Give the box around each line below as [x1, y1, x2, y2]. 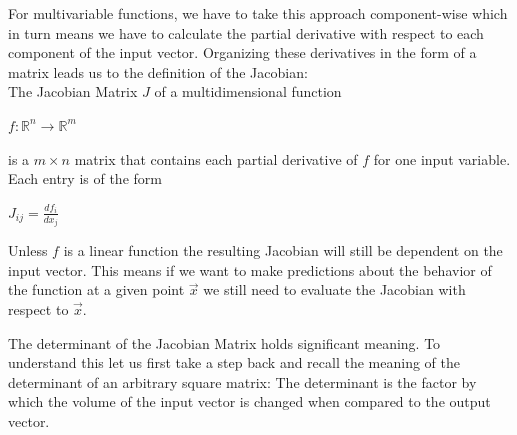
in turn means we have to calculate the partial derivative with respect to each [8, 22, 484, 43]
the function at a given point [8, 279, 185, 300]
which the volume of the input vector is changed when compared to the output [8, 391, 491, 412]
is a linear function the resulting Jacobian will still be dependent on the [63, 240, 503, 261]
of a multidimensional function [154, 81, 342, 102]
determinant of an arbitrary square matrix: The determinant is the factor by [8, 371, 477, 392]
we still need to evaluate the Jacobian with [203, 279, 466, 300]
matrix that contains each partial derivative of [74, 148, 358, 169]
